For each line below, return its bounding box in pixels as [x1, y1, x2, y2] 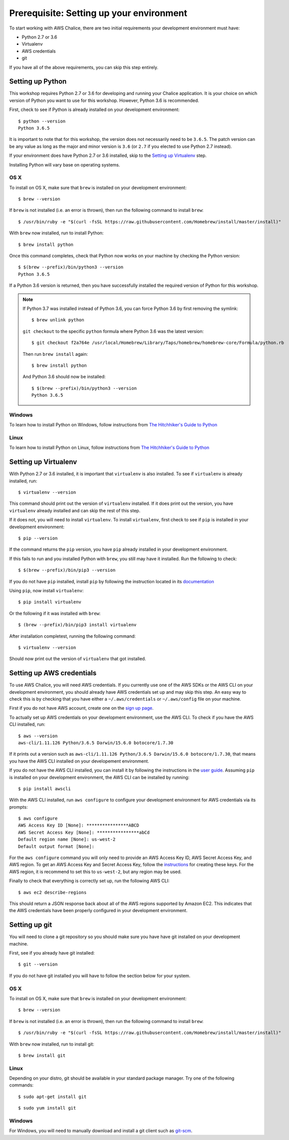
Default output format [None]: [18, 844, 95, 849]
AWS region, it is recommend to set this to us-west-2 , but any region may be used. [9, 869, 182, 875]
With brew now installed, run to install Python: [9, 230, 104, 236]
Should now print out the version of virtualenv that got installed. [9, 656, 146, 662]
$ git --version [18, 962, 58, 967]
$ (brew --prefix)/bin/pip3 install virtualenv [18, 622, 137, 628]
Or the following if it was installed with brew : [9, 610, 101, 616]
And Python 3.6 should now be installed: [22, 374, 106, 380]
